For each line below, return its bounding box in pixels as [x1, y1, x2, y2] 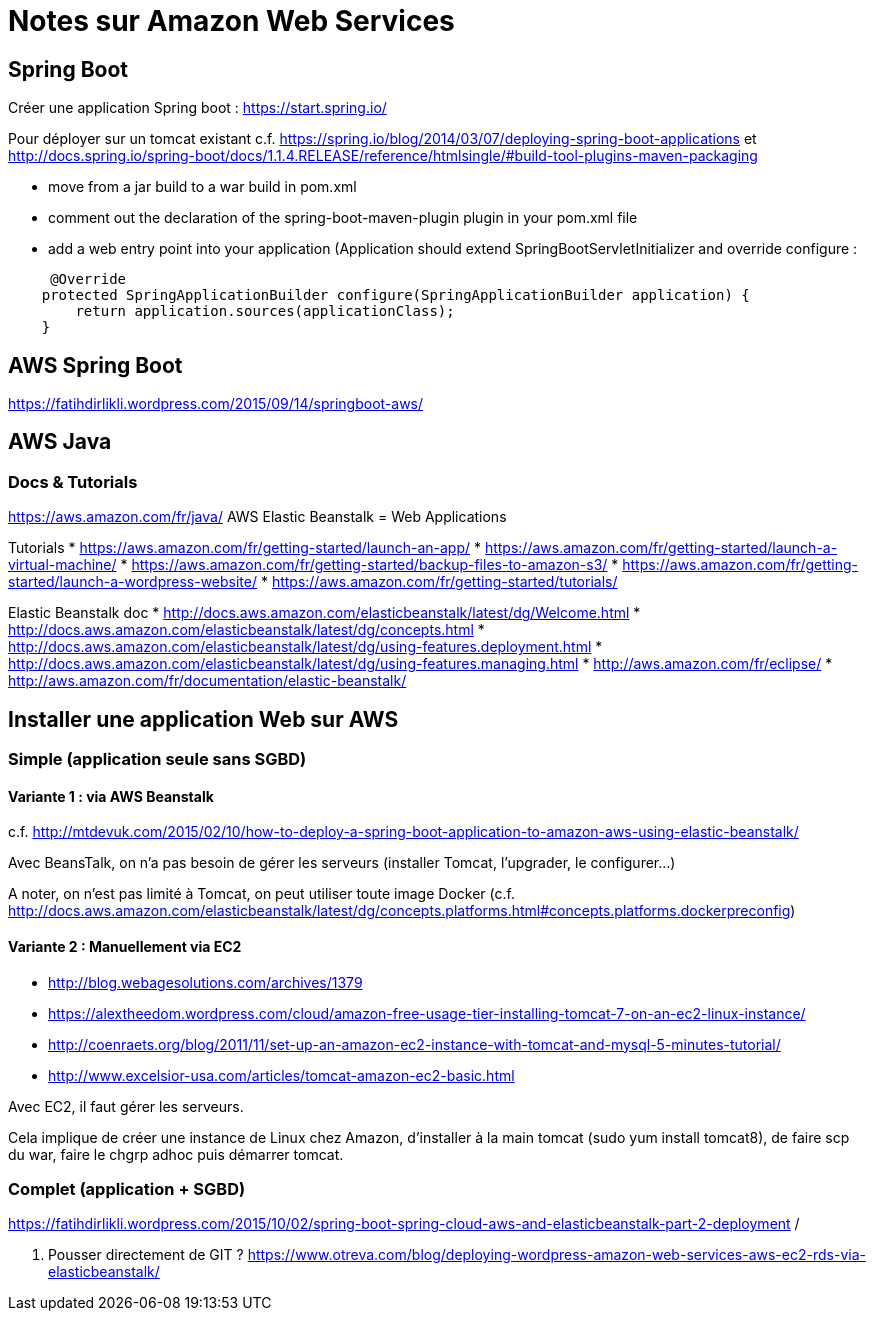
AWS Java [8, 429, 112, 455]
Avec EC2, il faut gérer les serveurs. [8, 1097, 244, 1115]
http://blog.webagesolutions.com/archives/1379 [48, 973, 363, 991]
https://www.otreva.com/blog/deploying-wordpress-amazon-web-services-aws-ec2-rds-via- [247, 1246, 866, 1264]
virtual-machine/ [8, 556, 117, 574]
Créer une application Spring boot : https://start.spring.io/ [8, 99, 387, 117]
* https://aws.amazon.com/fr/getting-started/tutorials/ [260, 573, 618, 591]
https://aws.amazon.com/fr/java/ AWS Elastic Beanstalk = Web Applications [8, 508, 507, 526]
